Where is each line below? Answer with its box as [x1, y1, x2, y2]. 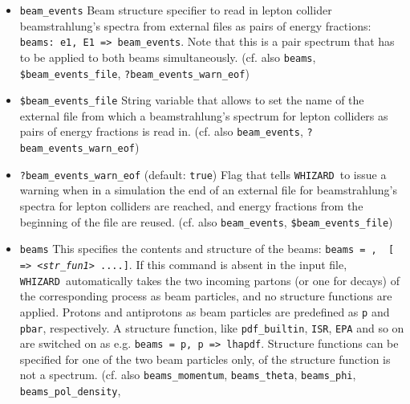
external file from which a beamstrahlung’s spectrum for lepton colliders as [19, 107, 388, 124]
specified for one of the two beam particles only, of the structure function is [19, 350, 391, 367]
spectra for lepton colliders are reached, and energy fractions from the [19, 198, 363, 214]
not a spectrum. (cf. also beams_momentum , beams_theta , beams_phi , [19, 366, 356, 383]
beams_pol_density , [19, 382, 121, 399]
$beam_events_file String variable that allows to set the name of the [19, 92, 364, 108]
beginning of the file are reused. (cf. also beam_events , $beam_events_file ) [19, 213, 393, 230]
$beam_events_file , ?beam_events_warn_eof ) [19, 64, 250, 81]
